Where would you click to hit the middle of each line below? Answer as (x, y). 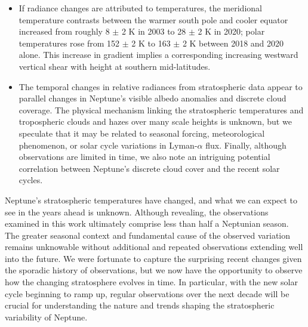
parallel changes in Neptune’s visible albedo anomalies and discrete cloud (153, 98)
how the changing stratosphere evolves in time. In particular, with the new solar (151, 282)
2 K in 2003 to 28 (154, 31)
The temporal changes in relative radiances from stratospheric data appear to (161, 86)
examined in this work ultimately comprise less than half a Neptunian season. (147, 223)
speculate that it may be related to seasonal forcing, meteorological (142, 133)
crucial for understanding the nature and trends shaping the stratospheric (140, 305)
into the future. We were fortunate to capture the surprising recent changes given (153, 258)
